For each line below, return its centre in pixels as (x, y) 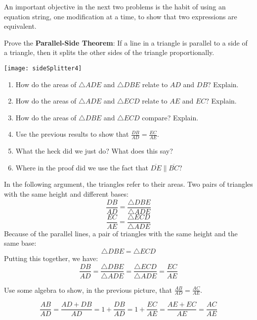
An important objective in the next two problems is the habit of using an (115, 6)
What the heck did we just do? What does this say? (94, 151)
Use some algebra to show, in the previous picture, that (88, 290)
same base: (20, 243)
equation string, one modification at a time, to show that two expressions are (121, 16)
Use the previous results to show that (72, 134)
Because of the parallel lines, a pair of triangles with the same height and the (121, 233)
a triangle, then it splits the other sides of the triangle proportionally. (109, 52)
